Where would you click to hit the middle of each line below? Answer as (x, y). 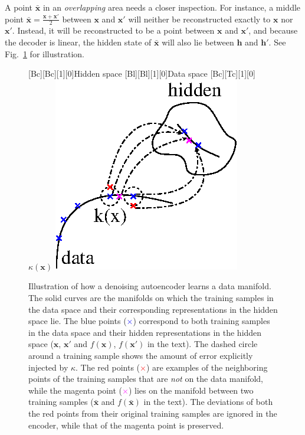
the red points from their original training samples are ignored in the (153, 413)
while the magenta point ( (76, 390)
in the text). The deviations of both (208, 402)
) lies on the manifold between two (191, 390)
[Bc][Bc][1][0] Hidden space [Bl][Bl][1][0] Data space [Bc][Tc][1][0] (142, 73)
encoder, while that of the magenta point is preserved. (126, 425)
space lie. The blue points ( (78, 321)
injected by (48, 367)
